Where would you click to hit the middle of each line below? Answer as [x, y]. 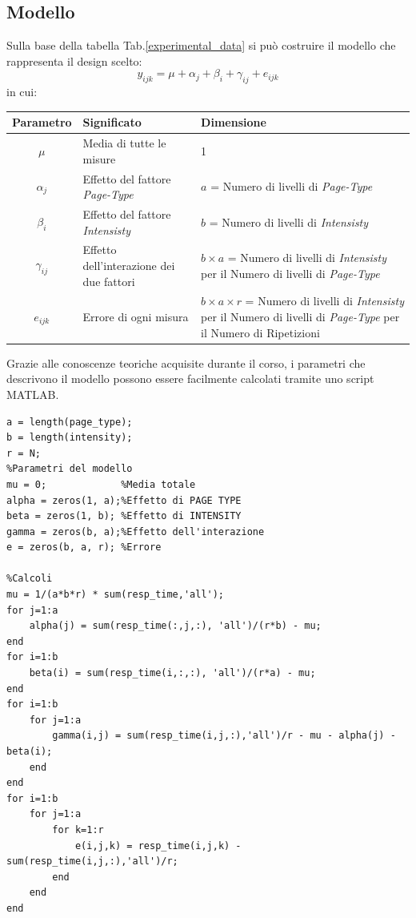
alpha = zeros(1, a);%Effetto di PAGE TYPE [124, 500]
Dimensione [234, 122]
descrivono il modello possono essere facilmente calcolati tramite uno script [190, 378]
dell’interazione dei [129, 266]
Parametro [42, 122]
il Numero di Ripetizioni [260, 332]
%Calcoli [30, 579]
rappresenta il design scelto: [74, 60]
